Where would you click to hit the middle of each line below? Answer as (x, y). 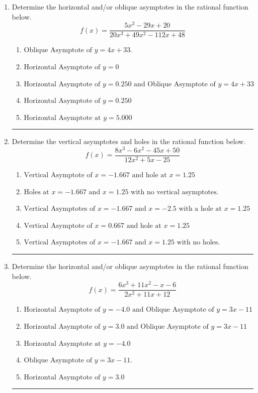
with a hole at (200, 209)
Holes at (36, 192)
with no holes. (198, 243)
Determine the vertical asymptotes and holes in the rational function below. (129, 141)
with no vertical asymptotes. (175, 192)
